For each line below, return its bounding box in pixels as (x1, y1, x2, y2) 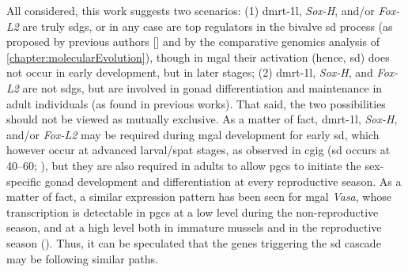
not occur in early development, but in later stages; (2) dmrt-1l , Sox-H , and (6, 64, 373, 81)
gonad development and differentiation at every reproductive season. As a (44, 172, 402, 189)
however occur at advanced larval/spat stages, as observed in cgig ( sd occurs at (6, 142, 391, 158)
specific (6, 172, 42, 189)
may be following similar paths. (6, 250, 158, 266)
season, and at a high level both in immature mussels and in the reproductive (6, 219, 382, 236)
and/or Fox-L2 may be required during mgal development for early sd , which (6, 126, 380, 142)
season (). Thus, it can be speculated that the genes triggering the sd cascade (6, 234, 381, 251)
